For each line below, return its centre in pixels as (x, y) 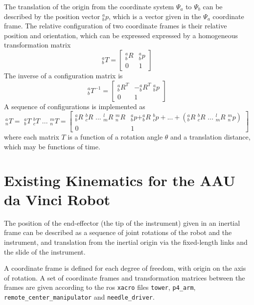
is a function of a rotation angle (115, 137)
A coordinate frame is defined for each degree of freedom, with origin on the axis (125, 268)
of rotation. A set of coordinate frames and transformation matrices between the (125, 277)
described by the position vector (52, 16)
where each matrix (32, 137)
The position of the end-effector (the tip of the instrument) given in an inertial (122, 223)
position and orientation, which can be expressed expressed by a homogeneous (121, 35)
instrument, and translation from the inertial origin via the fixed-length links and (126, 242)
